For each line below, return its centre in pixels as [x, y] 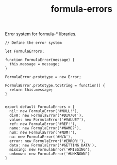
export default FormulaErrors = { [40, 107]
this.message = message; [34, 64]
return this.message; [31, 90]
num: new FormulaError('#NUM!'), [43, 133]
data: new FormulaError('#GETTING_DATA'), [53, 145]
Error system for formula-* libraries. [41, 34]
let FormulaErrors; [25, 52]
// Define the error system [33, 43]
